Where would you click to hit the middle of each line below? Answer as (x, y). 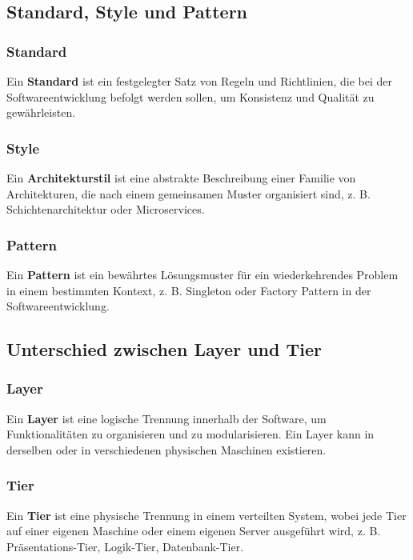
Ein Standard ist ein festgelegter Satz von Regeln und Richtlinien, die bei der (200, 81)
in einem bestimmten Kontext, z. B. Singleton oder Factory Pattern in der (189, 290)
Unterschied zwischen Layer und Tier (164, 349)
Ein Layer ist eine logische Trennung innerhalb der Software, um (166, 418)
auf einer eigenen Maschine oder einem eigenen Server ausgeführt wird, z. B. (194, 531)
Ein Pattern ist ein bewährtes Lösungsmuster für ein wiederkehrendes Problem (202, 274)
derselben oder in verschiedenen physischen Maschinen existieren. (166, 449)
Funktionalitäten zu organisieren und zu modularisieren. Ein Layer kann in (190, 434)
